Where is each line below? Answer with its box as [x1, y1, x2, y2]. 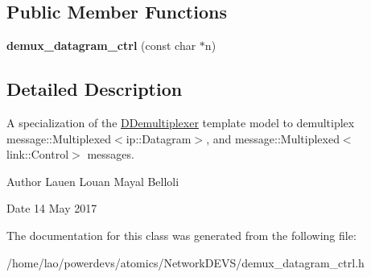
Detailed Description [6, 76, 183, 101]
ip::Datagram [126, 130, 192, 147]
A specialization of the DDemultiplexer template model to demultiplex [6, 114, 355, 130]
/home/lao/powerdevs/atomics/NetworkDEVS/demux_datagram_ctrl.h [6, 254, 365, 271]
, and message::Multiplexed [206, 130, 340, 147]
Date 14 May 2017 [6, 200, 97, 217]
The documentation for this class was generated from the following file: [6, 226, 357, 243]
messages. [87, 146, 134, 163]
